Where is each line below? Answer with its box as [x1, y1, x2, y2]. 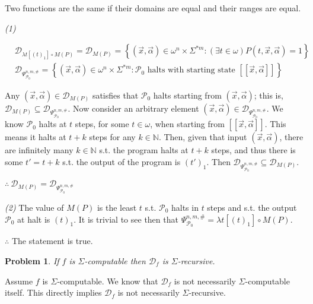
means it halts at [5, 131, 66, 143]
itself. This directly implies [5, 286, 102, 299]
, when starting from [150, 118, 225, 130]
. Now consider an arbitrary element [68, 102, 199, 114]
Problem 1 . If [5, 254, 59, 267]
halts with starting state [147, 66, 235, 75]
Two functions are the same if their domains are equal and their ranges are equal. [5, 2, 301, 14]
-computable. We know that [57, 274, 158, 287]
